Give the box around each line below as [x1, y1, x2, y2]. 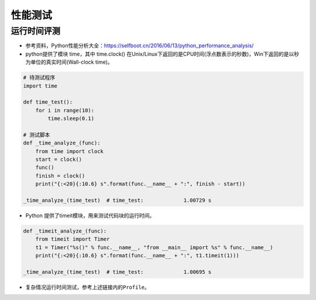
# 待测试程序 [23, 74, 56, 81]
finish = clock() [35, 173, 85, 179]
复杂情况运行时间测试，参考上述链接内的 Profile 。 [25, 284, 150, 291]
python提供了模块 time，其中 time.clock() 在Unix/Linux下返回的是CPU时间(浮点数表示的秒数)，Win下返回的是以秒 [25, 50, 300, 57]
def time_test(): [23, 99, 73, 105]
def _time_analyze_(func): [23, 140, 101, 146]
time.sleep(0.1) [47, 115, 95, 122]
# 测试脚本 [23, 132, 50, 138]
